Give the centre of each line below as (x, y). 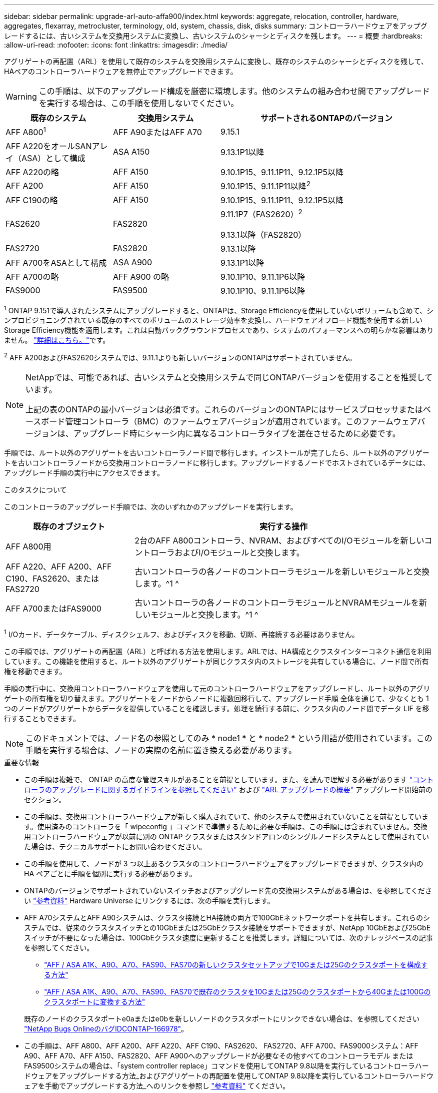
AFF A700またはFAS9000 (53, 608)
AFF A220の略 (32, 172)
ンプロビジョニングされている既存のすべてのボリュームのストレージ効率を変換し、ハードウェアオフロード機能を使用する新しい (213, 320)
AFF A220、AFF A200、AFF (59, 566)
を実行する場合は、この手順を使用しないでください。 (139, 103)
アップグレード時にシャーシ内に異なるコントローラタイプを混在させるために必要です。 (237, 433)
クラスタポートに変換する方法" (95, 1001)
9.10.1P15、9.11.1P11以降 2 (265, 186)
